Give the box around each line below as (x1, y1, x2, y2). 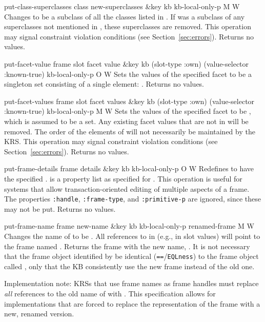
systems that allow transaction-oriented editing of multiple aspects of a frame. (4, 183, 250, 194)
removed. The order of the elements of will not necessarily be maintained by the (4, 126, 255, 136)
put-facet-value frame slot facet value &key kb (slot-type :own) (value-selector (4, 58, 249, 69)
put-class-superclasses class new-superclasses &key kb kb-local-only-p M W (4, 1, 240, 11)
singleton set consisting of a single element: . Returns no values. (4, 78, 205, 89)
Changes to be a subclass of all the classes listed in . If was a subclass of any (4, 11, 245, 22)
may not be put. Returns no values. (4, 203, 116, 214)
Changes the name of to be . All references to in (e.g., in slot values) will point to (4, 230, 260, 241)
